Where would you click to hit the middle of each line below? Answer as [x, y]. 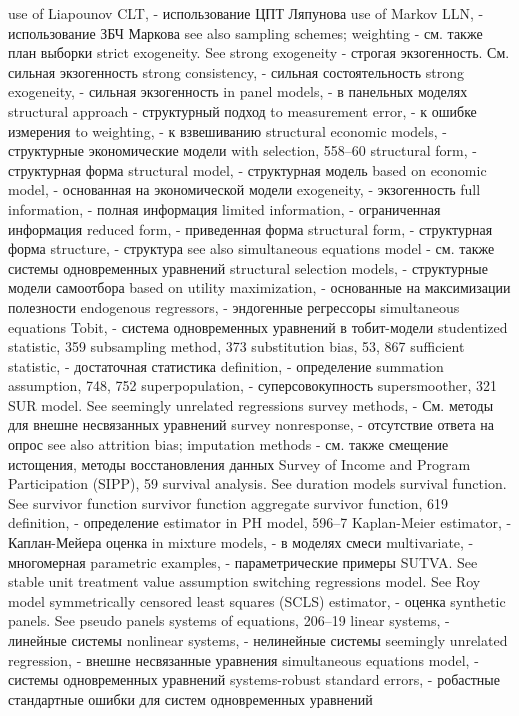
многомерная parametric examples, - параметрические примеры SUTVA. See [243, 561]
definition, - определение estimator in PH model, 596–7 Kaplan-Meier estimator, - [260, 522]
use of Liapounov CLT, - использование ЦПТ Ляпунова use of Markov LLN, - [246, 13]
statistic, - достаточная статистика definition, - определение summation [226, 365]
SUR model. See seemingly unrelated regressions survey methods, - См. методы [251, 404]
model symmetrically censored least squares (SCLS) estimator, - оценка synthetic [257, 600]
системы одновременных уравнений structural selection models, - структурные [248, 267]
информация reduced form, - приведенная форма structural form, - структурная [250, 228]
